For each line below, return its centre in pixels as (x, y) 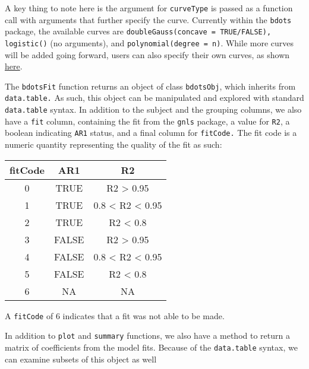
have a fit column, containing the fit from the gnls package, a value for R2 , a (147, 121)
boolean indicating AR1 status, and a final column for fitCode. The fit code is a (151, 133)
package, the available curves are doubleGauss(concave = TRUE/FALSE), (138, 31)
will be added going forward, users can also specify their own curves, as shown (147, 54)
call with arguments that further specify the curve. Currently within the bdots (148, 19)
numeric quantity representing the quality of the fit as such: (113, 144)
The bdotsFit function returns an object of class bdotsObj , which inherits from (150, 86)
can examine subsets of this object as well (81, 359)
